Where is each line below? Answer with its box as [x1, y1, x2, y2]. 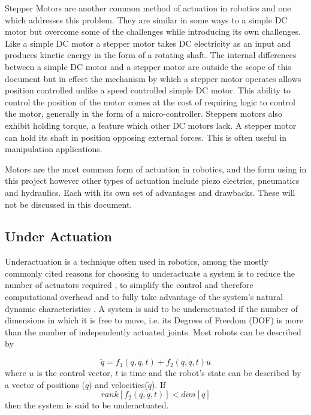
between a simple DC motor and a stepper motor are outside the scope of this [5, 60, 291, 72]
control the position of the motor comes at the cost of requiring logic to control [5, 95, 295, 108]
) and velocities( [89, 378, 148, 390]
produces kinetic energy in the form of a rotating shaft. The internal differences [5, 49, 297, 61]
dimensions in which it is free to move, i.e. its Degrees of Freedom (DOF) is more [5, 314, 303, 326]
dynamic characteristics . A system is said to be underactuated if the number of [5, 302, 298, 314]
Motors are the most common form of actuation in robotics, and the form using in [5, 162, 307, 175]
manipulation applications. [5, 143, 102, 155]
